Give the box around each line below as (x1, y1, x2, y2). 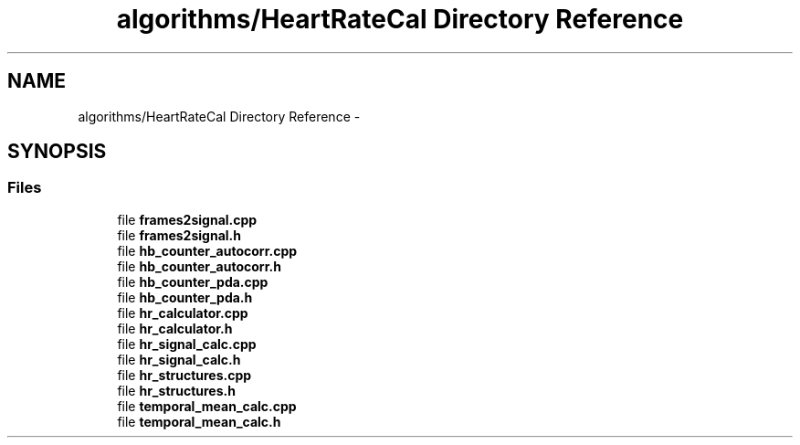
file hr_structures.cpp (117, 366, 252, 383)
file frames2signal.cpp (117, 211, 258, 228)
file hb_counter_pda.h (117, 289, 253, 305)
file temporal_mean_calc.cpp (117, 397, 297, 414)
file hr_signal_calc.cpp (117, 335, 257, 352)
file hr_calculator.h (117, 320, 233, 336)
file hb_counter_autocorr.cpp (117, 242, 298, 259)
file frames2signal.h (117, 227, 241, 243)
